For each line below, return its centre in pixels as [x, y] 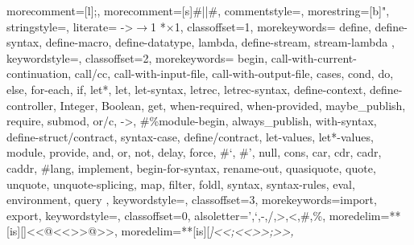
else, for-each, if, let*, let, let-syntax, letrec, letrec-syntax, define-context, [186, 89]
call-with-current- [314, 57]
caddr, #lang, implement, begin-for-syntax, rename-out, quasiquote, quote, [191, 167]
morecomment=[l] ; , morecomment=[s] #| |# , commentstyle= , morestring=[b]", [198, 10]
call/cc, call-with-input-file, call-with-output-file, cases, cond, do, [234, 73]
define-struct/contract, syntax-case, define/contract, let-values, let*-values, [190, 136]
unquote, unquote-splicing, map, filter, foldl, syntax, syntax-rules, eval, [181, 184]
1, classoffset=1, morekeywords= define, [273, 26]
